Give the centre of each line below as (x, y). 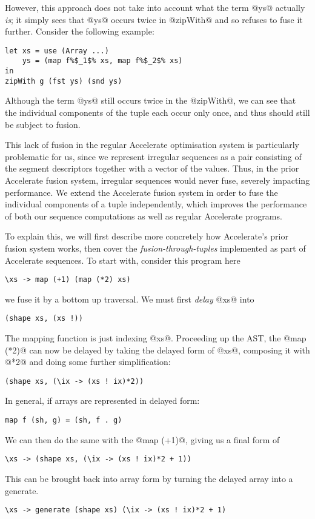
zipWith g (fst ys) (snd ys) (64, 81)
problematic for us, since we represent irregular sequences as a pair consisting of (153, 156)
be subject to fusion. (43, 124)
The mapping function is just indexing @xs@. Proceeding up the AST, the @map (156, 338)
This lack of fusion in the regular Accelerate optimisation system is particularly (152, 145)
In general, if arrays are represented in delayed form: (102, 400)
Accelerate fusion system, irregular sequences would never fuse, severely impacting (157, 180)
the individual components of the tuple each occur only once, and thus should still (157, 112)
